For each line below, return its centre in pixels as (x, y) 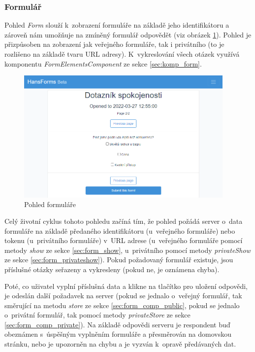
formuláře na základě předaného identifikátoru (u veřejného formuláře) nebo (120, 230)
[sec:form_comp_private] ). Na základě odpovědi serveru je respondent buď (117, 324)
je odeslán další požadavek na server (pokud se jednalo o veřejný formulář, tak (123, 296)
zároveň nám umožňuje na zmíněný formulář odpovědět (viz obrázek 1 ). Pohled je (128, 34)
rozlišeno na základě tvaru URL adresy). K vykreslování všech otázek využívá (122, 54)
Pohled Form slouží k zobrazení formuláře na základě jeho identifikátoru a (117, 25)
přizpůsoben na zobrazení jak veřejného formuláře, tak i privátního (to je (114, 44)
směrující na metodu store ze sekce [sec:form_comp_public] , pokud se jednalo (122, 305)
